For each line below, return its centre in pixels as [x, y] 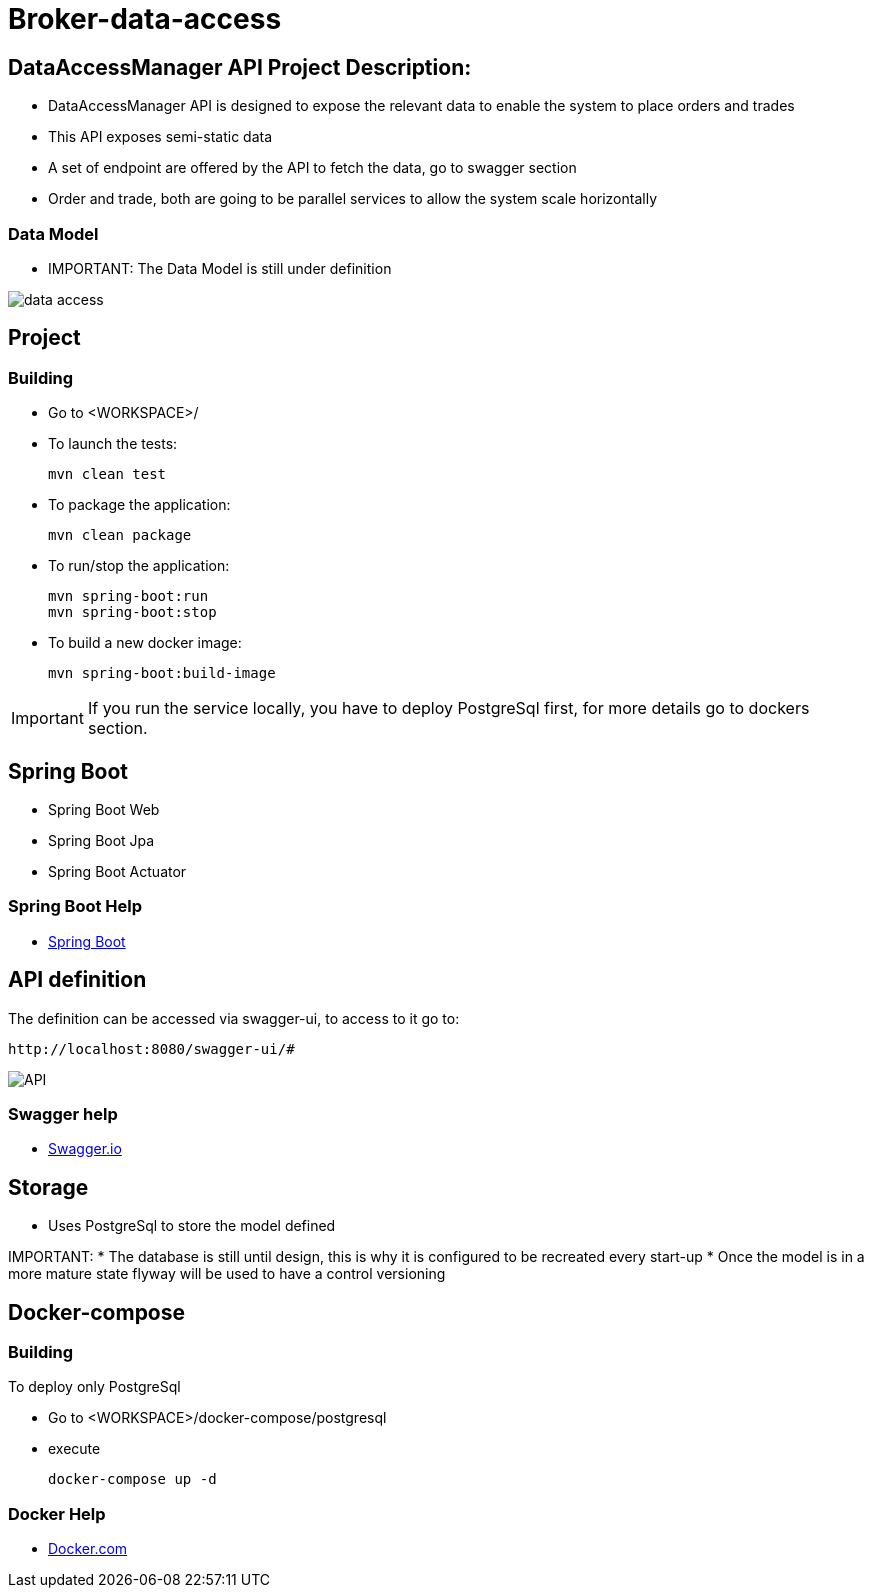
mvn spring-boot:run [128, 596]
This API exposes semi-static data [160, 137]
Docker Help [57, 1513]
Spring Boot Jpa [101, 840]
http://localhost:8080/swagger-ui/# [151, 1048]
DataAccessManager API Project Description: [240, 67]
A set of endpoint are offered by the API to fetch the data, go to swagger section [312, 168]
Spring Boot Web [104, 809]
